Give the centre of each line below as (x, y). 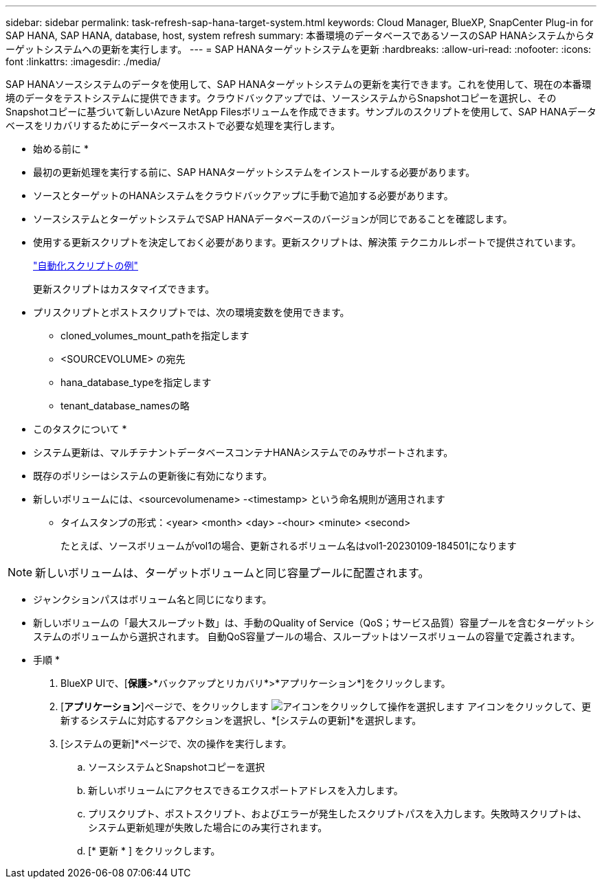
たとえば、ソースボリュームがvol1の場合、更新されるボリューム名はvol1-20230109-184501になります (289, 546)
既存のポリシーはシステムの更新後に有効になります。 (153, 476)
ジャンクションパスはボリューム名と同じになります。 (153, 599)
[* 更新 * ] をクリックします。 (154, 851)
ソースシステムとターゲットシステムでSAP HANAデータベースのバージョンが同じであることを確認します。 (273, 219)
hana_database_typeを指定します (136, 382)
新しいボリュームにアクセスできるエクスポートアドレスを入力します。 (246, 790)
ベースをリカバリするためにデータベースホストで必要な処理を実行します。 (173, 125)
